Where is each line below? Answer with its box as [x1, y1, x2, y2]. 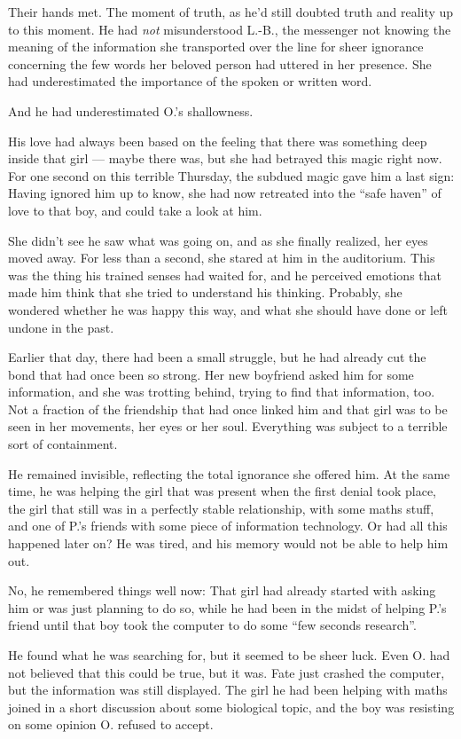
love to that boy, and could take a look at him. [8, 200, 262, 219]
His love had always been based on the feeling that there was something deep [8, 131, 427, 150]
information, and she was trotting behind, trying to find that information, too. [8, 382, 435, 401]
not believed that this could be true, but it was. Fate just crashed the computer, [8, 663, 445, 681]
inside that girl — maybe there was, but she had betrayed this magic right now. [8, 149, 442, 168]
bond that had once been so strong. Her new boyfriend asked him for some [8, 365, 414, 383]
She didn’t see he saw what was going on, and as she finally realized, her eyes [8, 231, 428, 249]
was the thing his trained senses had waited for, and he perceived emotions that [8, 265, 442, 284]
